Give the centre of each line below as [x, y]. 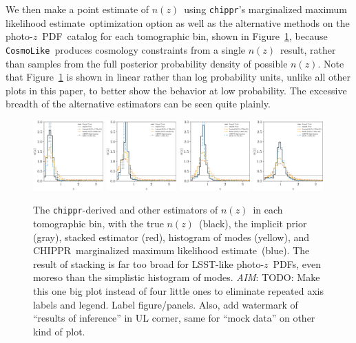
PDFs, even [297, 263]
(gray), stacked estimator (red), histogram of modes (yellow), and [171, 237]
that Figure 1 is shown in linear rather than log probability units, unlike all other [178, 77]
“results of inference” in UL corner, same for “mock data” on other [174, 318]
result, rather [308, 49]
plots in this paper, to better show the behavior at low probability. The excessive [176, 90]
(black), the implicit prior [253, 223]
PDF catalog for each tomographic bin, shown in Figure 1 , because [185, 36]
